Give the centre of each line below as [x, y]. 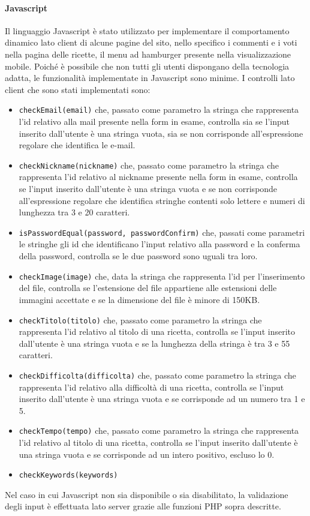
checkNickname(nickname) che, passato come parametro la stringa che [149, 165]
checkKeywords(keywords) [68, 475]
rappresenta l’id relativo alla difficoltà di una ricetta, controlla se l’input [151, 387]
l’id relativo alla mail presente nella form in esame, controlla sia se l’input [154, 121]
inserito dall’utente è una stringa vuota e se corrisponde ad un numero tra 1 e [162, 399]
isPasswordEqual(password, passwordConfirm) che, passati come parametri [162, 232]
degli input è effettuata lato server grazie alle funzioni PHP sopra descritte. [143, 506]
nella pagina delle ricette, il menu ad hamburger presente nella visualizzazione [148, 54]
